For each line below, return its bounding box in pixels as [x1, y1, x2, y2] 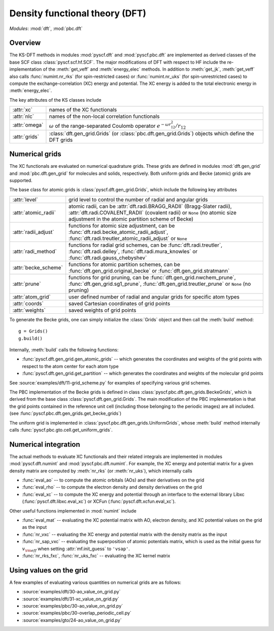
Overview [9, 39, 41, 47]
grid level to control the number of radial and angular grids [68, 196, 208, 203]
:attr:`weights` [12, 307, 46, 314]
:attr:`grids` [12, 133, 39, 140]
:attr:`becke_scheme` [12, 264, 63, 271]
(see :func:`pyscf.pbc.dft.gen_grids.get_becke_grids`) [9, 410, 122, 416]
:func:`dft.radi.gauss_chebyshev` [68, 254, 147, 261]
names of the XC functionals [49, 106, 117, 113]
